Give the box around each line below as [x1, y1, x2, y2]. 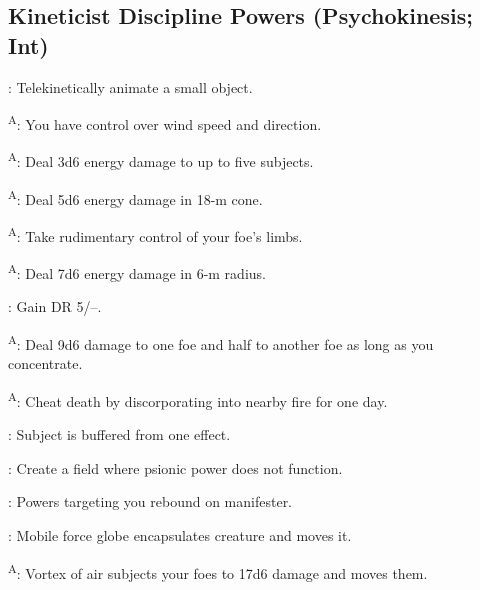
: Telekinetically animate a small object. [8, 76, 253, 97]
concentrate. [8, 353, 83, 374]
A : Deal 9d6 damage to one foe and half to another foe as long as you [8, 331, 434, 354]
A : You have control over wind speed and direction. [8, 111, 322, 134]
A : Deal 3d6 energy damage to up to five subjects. [8, 148, 314, 172]
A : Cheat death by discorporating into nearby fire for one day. [8, 387, 388, 411]
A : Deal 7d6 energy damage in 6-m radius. [8, 260, 266, 283]
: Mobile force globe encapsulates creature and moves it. [8, 524, 352, 545]
